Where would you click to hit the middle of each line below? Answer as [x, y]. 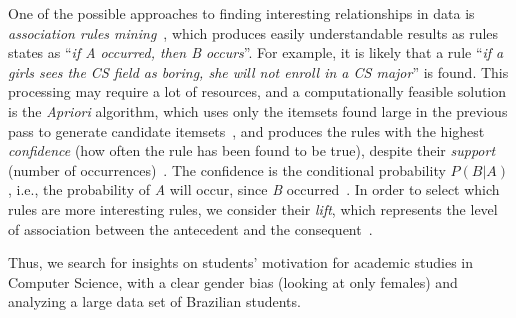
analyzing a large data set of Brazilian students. [154, 301]
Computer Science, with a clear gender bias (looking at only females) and [233, 281]
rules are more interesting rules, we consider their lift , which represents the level [253, 208]
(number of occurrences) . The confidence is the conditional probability [227, 169]
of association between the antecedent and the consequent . [190, 228]
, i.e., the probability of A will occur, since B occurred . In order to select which [254, 189]
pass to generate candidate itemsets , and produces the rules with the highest [246, 130]
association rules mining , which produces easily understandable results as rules [253, 32]
